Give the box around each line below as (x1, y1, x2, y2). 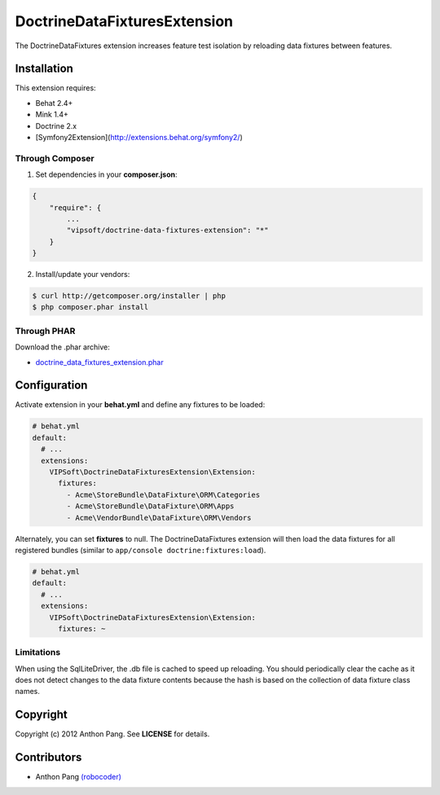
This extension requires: (15, 83, 97, 93)
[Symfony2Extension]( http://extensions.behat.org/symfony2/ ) (35, 133, 244, 143)
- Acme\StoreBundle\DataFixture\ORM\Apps (66, 502, 235, 511)
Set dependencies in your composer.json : (35, 169, 178, 179)
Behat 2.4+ (35, 98, 73, 108)
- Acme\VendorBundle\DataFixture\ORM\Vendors (66, 513, 252, 522)
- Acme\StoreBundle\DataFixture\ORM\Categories (66, 490, 261, 499)
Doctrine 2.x (35, 121, 77, 130)
